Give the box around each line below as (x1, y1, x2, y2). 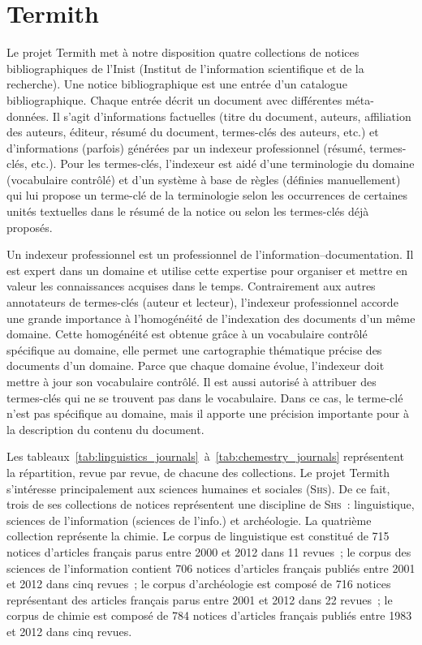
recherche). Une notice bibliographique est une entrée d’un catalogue (6, 75, 347, 92)
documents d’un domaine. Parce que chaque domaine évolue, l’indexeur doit (6, 357, 385, 374)
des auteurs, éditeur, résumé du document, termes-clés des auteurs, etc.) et (6, 123, 379, 140)
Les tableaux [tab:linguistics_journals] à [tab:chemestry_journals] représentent (6, 448, 404, 465)
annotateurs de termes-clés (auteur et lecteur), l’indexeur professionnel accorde (6, 294, 398, 311)
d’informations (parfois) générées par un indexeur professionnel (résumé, (6, 139, 366, 156)
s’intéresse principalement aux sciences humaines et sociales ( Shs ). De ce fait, (6, 479, 390, 497)
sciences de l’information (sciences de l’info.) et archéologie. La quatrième (6, 511, 372, 528)
